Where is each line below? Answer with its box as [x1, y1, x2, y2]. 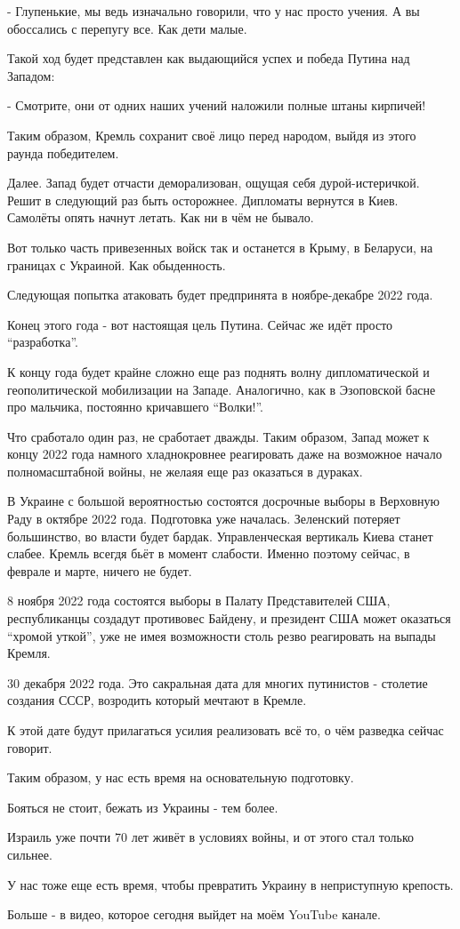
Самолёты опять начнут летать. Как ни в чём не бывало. [7, 208, 314, 227]
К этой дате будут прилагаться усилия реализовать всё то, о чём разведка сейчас [7, 721, 444, 739]
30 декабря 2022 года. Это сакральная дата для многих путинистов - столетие [7, 673, 428, 692]
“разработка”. [7, 332, 78, 351]
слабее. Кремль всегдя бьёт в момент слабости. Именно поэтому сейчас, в [7, 544, 410, 563]
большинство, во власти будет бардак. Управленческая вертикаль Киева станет [7, 526, 433, 545]
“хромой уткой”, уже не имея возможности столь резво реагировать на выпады [7, 626, 436, 645]
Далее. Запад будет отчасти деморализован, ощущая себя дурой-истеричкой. [7, 173, 420, 192]
